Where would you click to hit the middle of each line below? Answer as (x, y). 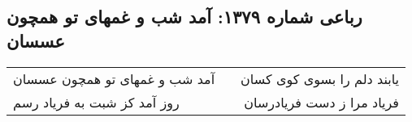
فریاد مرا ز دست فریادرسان (321, 102)
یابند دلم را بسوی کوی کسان (320, 78)
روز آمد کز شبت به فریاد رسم (96, 102)
